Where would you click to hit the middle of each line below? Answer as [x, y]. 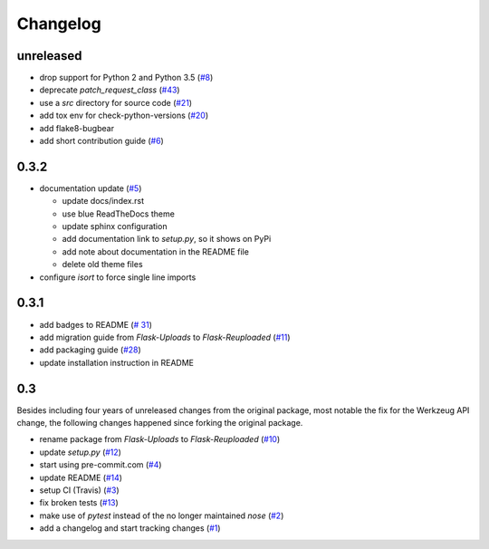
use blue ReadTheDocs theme [119, 214]
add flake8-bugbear [77, 128]
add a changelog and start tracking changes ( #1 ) [130, 528]
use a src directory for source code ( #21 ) [116, 102]
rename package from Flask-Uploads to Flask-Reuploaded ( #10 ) [160, 439]
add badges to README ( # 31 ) [96, 324]
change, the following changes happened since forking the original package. [160, 423]
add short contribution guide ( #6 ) [102, 141]
